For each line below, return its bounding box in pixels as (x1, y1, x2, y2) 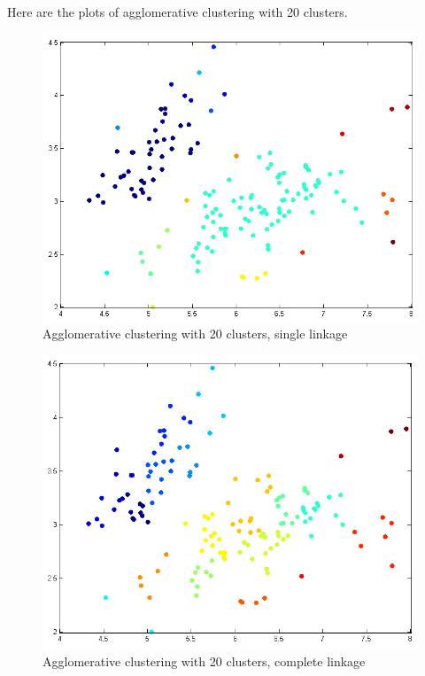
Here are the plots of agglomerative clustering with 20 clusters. (7, 3, 348, 20)
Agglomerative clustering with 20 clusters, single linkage (42, 324, 348, 343)
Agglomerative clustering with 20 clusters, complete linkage (42, 652, 366, 671)
